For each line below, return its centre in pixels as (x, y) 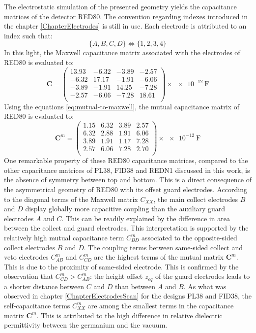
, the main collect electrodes (196, 199)
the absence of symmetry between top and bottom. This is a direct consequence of (128, 180)
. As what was (205, 286)
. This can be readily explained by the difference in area (146, 218)
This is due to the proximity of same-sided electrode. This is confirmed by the (121, 266)
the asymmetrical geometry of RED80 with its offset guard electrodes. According (126, 189)
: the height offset (116, 276)
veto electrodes (26, 257)
